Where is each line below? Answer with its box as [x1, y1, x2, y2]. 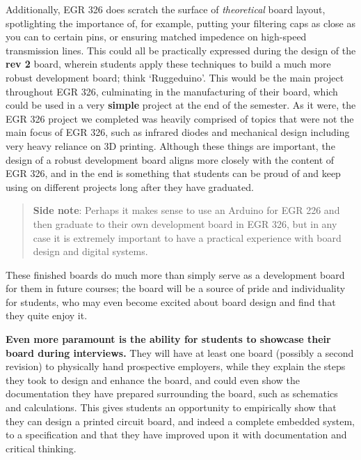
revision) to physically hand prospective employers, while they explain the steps [6, 359, 346, 374]
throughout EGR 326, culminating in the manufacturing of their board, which [6, 84, 338, 98]
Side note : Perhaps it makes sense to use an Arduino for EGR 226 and [33, 203, 340, 217]
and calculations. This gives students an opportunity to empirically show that [6, 400, 337, 415]
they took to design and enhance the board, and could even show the [6, 372, 300, 387]
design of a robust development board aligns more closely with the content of [6, 152, 335, 167]
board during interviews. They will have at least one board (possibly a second [6, 345, 354, 360]
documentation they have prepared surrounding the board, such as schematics [6, 386, 338, 401]
